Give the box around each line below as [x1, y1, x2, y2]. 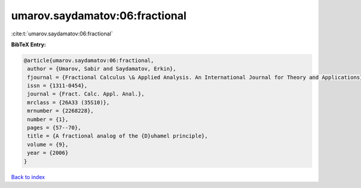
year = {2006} [27, 150, 69, 156]
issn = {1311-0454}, [27, 82, 88, 89]
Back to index [11, 173, 45, 180]
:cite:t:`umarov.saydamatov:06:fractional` [11, 30, 113, 37]
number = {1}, [27, 116, 69, 123]
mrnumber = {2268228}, [27, 108, 94, 114]
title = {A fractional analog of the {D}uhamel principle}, [27, 133, 208, 139]
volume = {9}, [27, 141, 69, 148]
